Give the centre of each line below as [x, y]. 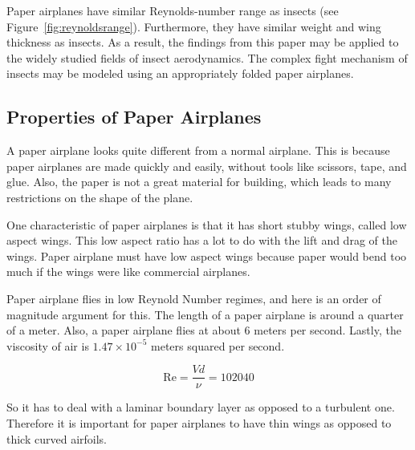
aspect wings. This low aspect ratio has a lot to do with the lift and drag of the [202, 240]
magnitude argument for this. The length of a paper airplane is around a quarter [205, 314]
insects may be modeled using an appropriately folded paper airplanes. [180, 73]
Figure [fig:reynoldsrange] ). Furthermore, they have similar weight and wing [194, 26]
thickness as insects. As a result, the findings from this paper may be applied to [203, 42]
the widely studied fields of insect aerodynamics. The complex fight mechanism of [207, 57]
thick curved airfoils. [57, 438]
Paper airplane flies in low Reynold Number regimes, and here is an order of [194, 298]
